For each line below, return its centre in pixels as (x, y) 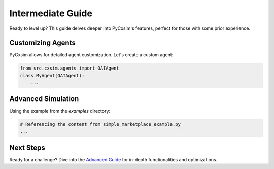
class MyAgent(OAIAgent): (52, 75)
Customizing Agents (42, 43)
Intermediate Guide (51, 13)
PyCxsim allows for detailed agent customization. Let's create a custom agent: (91, 55)
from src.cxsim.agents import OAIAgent (70, 68)
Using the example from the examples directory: (60, 111)
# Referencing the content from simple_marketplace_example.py (100, 124)
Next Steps (27, 147)
